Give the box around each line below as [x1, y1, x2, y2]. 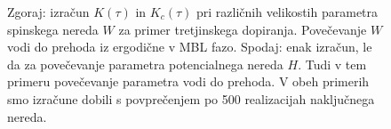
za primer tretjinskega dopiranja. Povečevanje [118, 20, 367, 38]
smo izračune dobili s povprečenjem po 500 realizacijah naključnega [7, 89, 375, 108]
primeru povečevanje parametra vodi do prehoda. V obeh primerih [7, 72, 370, 91]
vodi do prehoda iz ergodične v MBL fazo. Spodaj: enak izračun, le [7, 37, 372, 56]
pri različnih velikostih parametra [195, 3, 379, 20]
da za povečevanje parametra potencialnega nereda [7, 54, 283, 73]
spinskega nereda [7, 20, 99, 38]
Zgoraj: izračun [7, 3, 90, 20]
